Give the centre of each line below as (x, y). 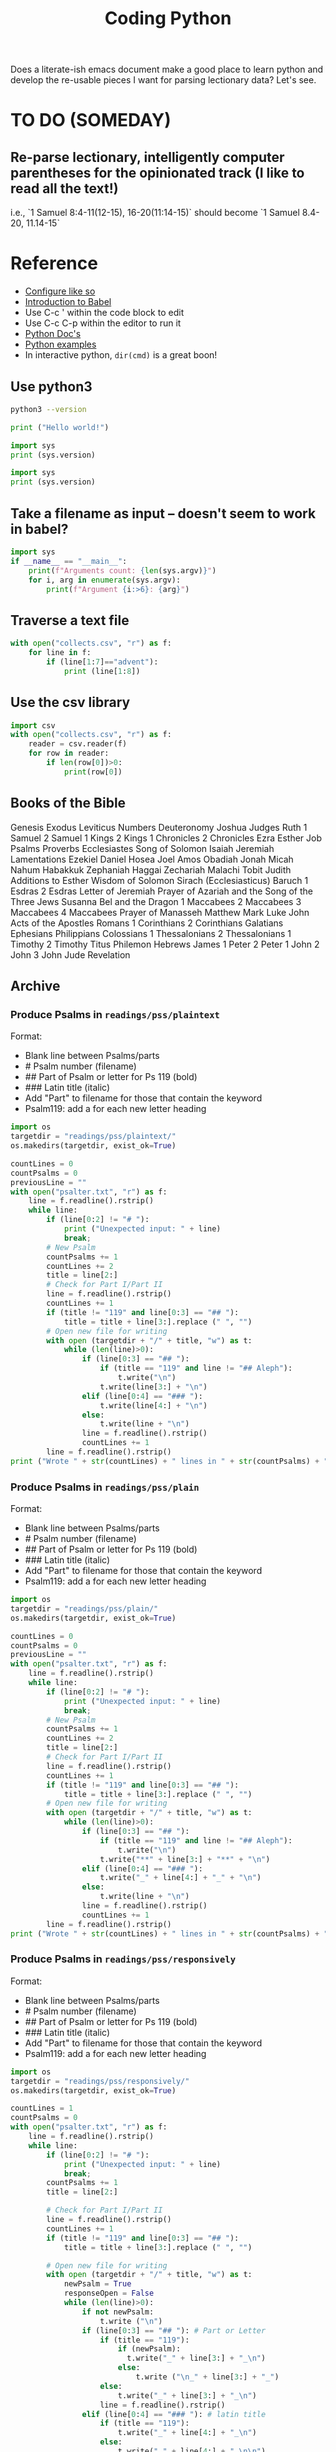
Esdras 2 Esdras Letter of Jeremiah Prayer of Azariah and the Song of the (161, 891)
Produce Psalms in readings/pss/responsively (123, 1959)
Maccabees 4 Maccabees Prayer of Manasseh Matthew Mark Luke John (160, 912)
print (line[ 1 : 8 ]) (102, 671)
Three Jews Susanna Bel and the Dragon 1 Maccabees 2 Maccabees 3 (156, 901)
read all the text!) (64, 188)
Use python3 (51, 386)
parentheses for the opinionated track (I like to (157, 172)
